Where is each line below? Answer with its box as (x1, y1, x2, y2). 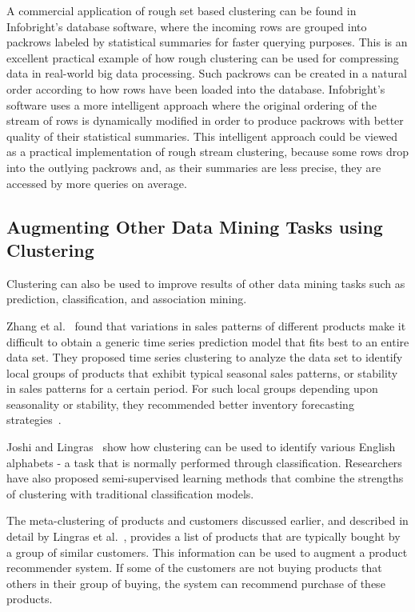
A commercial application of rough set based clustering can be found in (6, 2, 357, 18)
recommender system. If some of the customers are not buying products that (6, 559, 382, 576)
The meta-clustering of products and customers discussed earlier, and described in (6, 512, 409, 529)
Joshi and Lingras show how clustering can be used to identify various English (6, 438, 396, 455)
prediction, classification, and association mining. (6, 290, 247, 307)
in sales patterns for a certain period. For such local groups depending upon (6, 380, 378, 397)
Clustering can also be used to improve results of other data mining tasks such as (6, 274, 405, 291)
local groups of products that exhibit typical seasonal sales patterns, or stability (6, 364, 398, 381)
